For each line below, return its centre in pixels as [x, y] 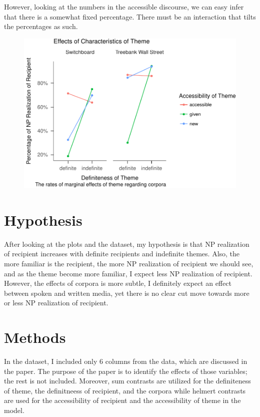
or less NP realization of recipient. [56, 303]
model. [14, 410]
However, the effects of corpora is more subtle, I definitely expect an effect [118, 283]
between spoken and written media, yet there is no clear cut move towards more [127, 293]
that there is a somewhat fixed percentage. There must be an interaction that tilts [130, 16]
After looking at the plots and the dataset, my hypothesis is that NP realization [127, 244]
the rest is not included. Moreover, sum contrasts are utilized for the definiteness [127, 381]
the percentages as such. [41, 26]
